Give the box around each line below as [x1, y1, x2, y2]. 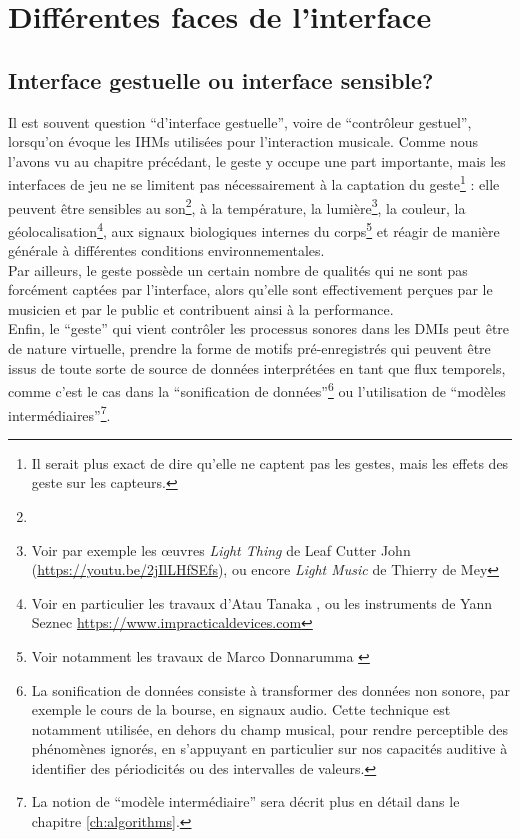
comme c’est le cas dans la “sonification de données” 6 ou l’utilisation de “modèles [8, 378, 506, 401]
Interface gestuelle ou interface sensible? [8, 64, 434, 95]
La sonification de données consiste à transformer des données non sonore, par [31, 679, 510, 700]
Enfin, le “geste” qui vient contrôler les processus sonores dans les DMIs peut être [8, 318, 510, 339]
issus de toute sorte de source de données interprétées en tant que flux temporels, [8, 357, 506, 378]
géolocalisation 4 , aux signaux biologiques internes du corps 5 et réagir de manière [8, 217, 500, 241]
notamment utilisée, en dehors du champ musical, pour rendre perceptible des [31, 718, 508, 739]
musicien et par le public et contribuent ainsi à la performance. [8, 298, 394, 319]
